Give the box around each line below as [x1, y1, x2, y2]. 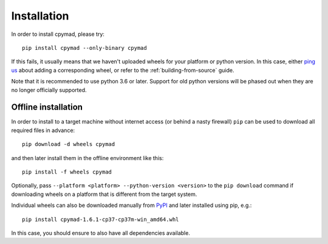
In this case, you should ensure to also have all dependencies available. [11, 229, 191, 237]
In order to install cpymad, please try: [11, 30, 104, 38]
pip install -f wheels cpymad [22, 168, 112, 175]
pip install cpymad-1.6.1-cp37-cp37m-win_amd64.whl [22, 216, 179, 223]
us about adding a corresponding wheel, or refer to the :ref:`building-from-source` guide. [11, 66, 234, 74]
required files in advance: [11, 127, 75, 134]
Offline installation [11, 102, 83, 113]
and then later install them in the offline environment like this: [11, 154, 164, 161]
